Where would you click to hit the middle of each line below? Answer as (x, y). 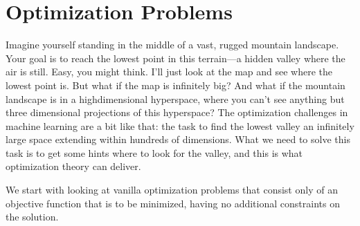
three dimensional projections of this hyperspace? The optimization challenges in (177, 112)
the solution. (32, 217)
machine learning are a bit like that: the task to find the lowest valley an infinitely (180, 125)
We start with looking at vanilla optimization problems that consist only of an (172, 190)
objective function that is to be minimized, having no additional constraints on (173, 203)
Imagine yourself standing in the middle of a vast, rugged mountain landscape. (172, 45)
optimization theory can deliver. (73, 166)
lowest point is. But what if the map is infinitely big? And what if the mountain (175, 85)
